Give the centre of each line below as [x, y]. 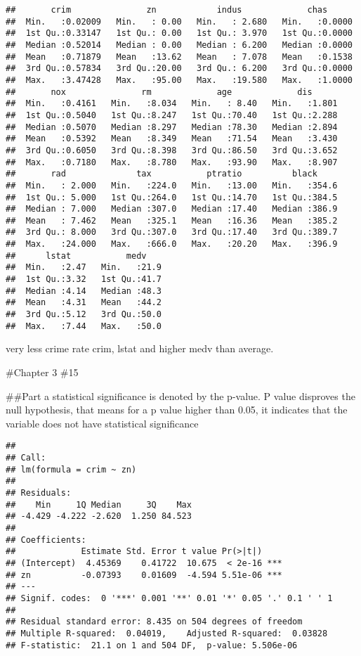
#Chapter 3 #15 [42, 372]
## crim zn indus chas [167, 10]
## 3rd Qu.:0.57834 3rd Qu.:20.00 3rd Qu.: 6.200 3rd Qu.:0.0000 [179, 69]
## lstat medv [76, 256]
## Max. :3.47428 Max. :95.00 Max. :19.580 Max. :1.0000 [179, 80]
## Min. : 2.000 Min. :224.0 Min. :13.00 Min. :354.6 [172, 185]
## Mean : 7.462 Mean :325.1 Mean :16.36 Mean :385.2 [172, 220]
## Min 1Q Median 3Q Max [99, 504]
